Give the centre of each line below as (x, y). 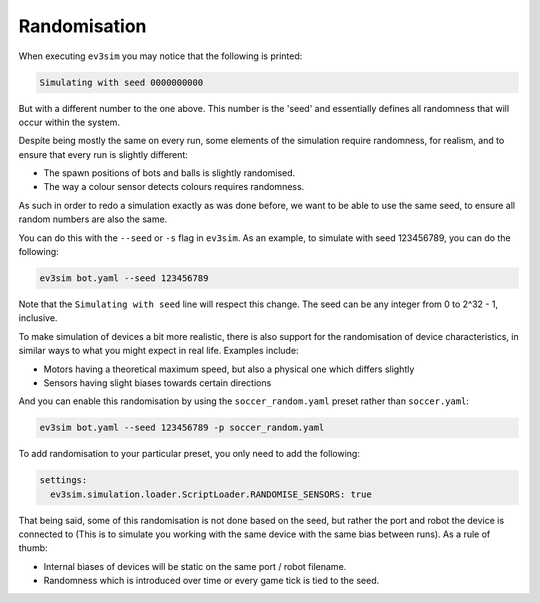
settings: (63, 480)
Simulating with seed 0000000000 (121, 82)
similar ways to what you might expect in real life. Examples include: (158, 351)
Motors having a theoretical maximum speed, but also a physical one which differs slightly (229, 369)
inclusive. (38, 318)
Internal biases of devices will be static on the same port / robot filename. (195, 566)
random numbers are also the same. (93, 219)
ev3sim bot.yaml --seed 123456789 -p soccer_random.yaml (182, 428)
